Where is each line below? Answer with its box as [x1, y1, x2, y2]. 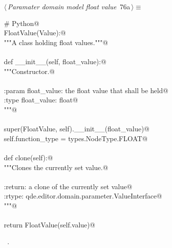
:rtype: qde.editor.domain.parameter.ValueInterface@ [4, 191, 162, 201]
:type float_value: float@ [4, 95, 78, 105]
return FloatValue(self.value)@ [4, 220, 95, 230]
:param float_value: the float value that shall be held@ [4, 85, 169, 95]
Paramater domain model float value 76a [7, 1, 130, 11]
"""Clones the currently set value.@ [4, 162, 108, 172]
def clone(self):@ [4, 152, 53, 162]
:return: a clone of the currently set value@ [4, 181, 132, 191]
